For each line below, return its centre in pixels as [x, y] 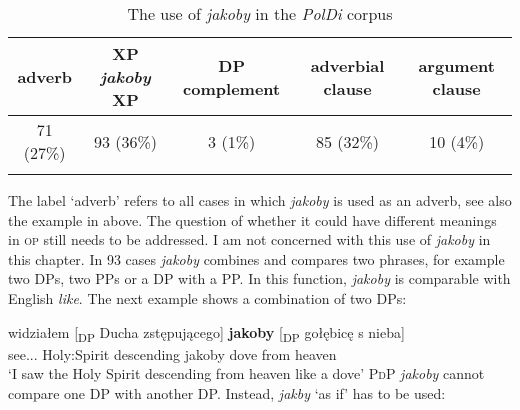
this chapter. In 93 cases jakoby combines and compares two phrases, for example [256, 258]
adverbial [347, 65]
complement [232, 88]
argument [456, 65]
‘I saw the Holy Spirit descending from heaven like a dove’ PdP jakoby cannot [246, 373]
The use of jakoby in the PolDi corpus [260, 13]
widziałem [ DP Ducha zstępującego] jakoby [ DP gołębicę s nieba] [206, 333]
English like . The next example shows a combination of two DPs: [207, 297]
